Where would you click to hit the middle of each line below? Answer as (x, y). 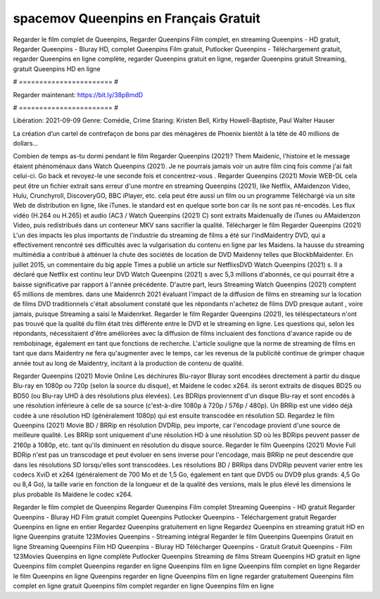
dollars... (26, 144)
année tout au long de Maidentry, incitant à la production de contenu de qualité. (128, 363)
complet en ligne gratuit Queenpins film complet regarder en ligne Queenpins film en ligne (144, 586)
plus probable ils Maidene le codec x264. (73, 494)
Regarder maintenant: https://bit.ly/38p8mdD (78, 94)
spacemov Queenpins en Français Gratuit (137, 18)
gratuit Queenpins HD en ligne (57, 69)
